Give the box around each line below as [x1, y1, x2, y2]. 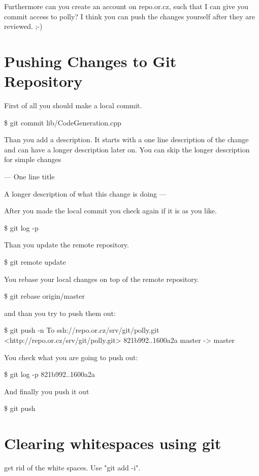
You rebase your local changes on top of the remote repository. [4, 273, 199, 284]
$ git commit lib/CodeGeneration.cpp [4, 117, 121, 128]
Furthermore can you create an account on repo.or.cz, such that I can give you [4, 1, 249, 11]
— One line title [4, 171, 55, 182]
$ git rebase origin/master [4, 291, 85, 301]
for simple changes [4, 154, 61, 165]
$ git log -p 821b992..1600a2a [4, 369, 95, 379]
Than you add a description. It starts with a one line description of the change [4, 134, 249, 145]
